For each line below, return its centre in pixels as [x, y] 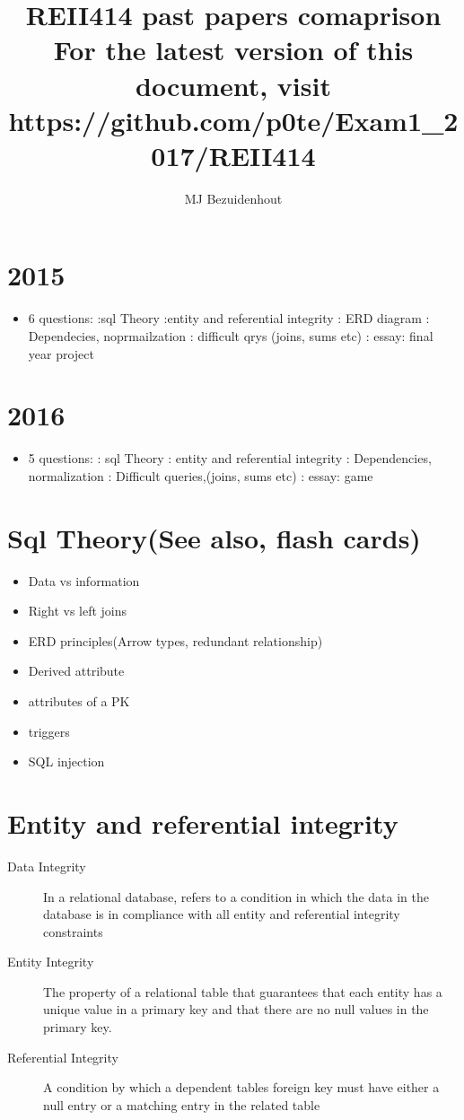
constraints [73, 931]
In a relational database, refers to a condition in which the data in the [236, 896]
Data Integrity [47, 866]
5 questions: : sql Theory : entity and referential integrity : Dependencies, [230, 458]
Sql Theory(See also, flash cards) [214, 537]
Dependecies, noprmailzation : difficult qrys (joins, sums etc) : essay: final [231, 336]
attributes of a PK [79, 701]
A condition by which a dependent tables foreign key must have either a [241, 1087]
